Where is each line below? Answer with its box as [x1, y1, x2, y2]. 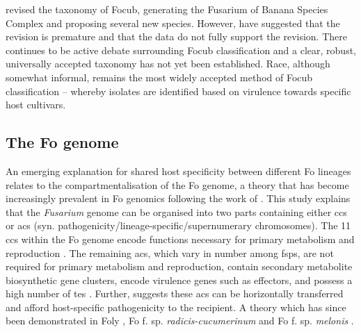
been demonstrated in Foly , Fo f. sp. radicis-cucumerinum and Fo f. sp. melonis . [6, 313, 354, 328]
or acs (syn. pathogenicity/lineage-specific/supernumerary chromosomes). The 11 [6, 218, 351, 233]
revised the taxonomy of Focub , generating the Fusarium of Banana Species [6, 2, 328, 16]
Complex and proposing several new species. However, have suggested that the [6, 15, 340, 30]
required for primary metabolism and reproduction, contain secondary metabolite [6, 259, 353, 274]
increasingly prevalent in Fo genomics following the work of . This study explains [6, 191, 351, 206]
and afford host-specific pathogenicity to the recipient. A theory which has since [6, 299, 346, 314]
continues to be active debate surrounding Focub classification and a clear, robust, [6, 42, 356, 57]
